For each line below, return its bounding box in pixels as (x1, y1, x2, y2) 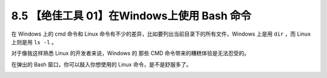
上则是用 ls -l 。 (11, 38, 58, 45)
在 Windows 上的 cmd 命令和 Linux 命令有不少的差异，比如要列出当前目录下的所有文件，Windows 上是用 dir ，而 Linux (11, 30, 311, 37)
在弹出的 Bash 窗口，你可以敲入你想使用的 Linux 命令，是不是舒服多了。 (11, 60, 192, 68)
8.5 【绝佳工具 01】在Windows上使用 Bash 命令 (11, 9, 251, 22)
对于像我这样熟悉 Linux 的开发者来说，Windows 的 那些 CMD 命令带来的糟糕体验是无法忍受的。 (11, 50, 250, 57)
